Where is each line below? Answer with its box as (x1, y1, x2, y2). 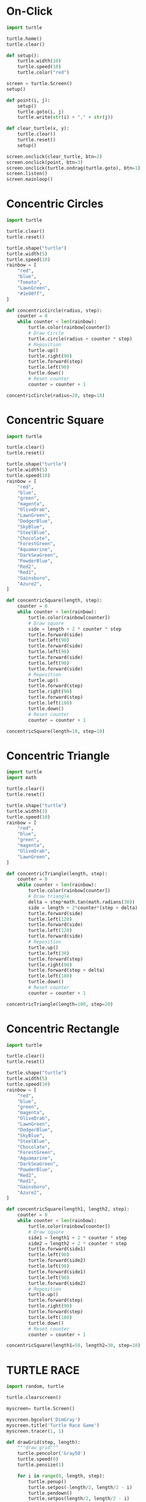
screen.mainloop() (6, 176, 53, 183)
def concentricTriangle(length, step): (6, 870, 108, 877)
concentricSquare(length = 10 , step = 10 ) (6, 728, 105, 734)
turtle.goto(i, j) (17, 108, 64, 115)
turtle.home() (6, 36, 43, 42)
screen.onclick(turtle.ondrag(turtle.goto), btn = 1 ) (6, 165, 141, 171)
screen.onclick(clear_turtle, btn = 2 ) (6, 153, 103, 160)
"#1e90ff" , (17, 290, 45, 296)
